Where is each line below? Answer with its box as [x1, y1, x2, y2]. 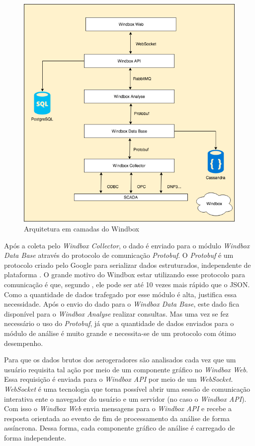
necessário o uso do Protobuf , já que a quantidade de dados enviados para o [4, 318, 234, 329]
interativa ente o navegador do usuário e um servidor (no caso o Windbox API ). [4, 393, 247, 404]
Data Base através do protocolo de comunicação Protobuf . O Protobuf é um [4, 250, 234, 260]
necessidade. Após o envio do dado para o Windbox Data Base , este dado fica [4, 299, 240, 309]
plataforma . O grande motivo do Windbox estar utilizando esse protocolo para [4, 269, 246, 280]
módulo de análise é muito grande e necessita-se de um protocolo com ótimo [4, 328, 236, 338]
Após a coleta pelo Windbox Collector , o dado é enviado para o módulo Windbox [4, 240, 250, 250]
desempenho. [4, 337, 43, 348]
